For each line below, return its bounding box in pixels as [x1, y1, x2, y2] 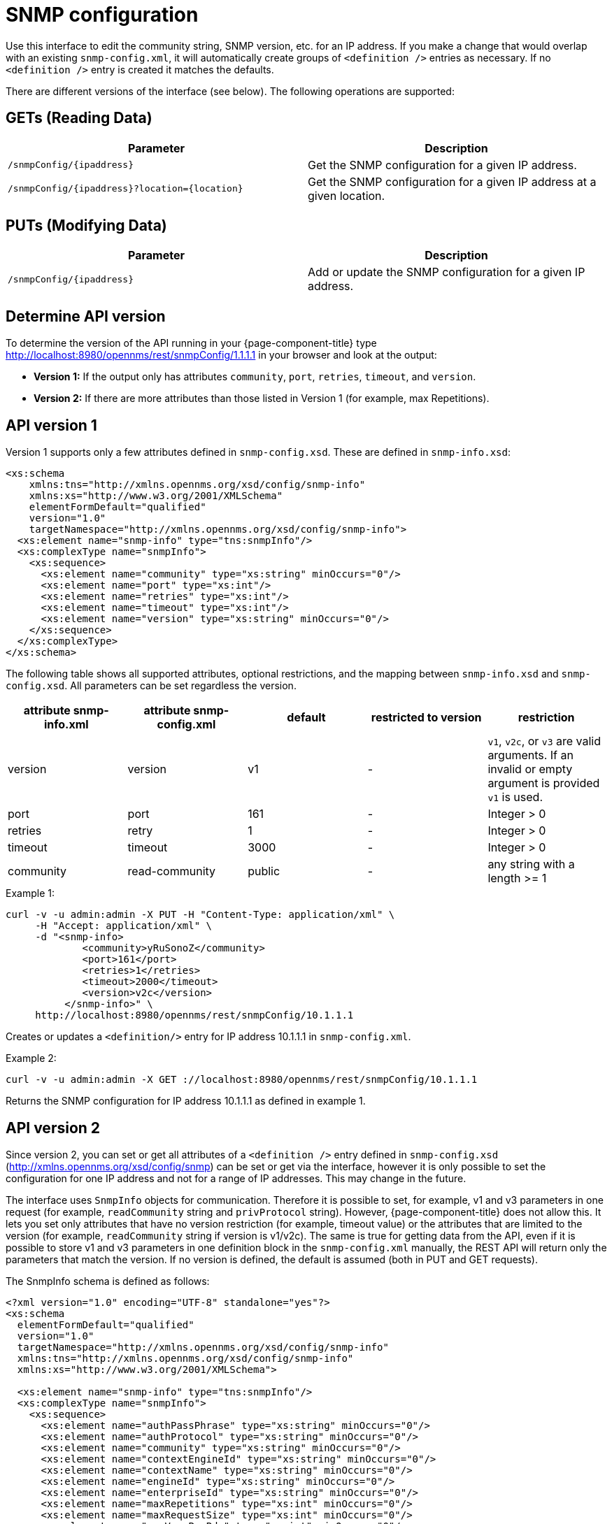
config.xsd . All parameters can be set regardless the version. [6, 680, 297, 692]
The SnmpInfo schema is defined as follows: [6, 1274, 210, 1287]
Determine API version [6, 307, 166, 325]
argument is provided [488, 776, 600, 791]
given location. [308, 188, 385, 203]
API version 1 [6, 416, 97, 434]
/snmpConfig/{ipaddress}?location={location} [8, 183, 243, 194]
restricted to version [371, 710, 482, 725]
